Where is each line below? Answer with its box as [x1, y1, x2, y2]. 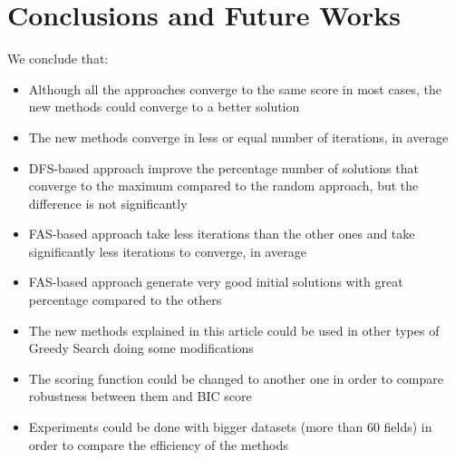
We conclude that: [7, 49, 109, 68]
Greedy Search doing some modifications [28, 338, 254, 357]
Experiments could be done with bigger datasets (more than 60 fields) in [28, 417, 432, 436]
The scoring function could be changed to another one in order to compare [28, 368, 444, 387]
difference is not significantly [28, 193, 188, 212]
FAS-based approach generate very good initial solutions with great [28, 272, 403, 291]
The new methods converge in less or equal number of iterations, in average [28, 127, 449, 146]
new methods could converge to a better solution [28, 97, 300, 116]
